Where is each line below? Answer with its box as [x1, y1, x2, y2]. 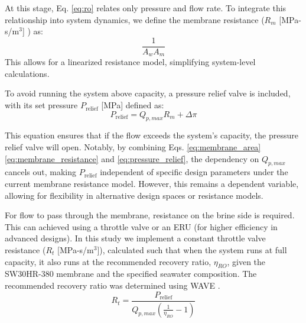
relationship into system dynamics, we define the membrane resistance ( [5, 13, 265, 25]
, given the [227, 255, 266, 267]
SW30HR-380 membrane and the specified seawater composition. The [5, 267, 257, 280]
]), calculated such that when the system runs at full [97, 244, 287, 256]
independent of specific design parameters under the [100, 166, 288, 178]
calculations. [5, 67, 50, 79]
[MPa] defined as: [101, 99, 164, 111]
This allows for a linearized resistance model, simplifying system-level [5, 56, 256, 68]
